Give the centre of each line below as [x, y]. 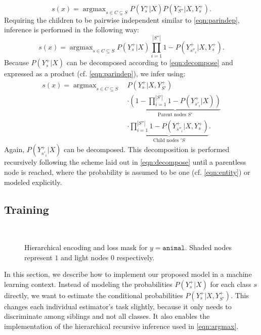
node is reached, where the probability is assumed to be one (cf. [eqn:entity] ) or [127, 172]
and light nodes [85, 257]
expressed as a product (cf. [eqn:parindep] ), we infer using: [95, 74]
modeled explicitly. [33, 182]
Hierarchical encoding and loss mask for [86, 247]
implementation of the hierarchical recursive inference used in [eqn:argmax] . [121, 326]
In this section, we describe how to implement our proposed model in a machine [128, 274]
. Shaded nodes [208, 247]
